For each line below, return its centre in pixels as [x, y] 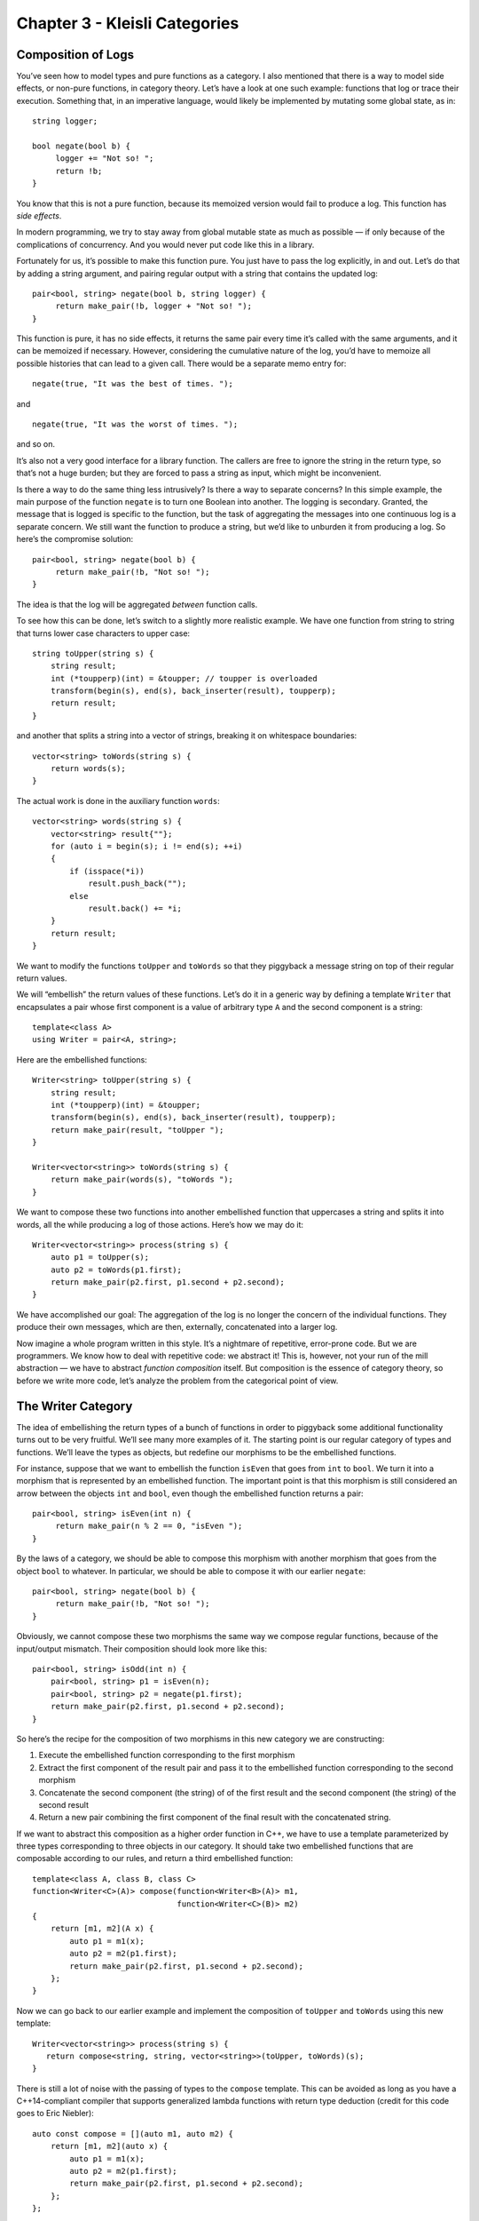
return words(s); [88, 769]
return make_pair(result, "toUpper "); [137, 1130]
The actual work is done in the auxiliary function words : [118, 800]
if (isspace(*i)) [107, 871]
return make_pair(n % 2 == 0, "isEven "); [149, 1526]
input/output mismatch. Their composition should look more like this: [142, 1649]
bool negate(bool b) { [82, 146]
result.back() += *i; [135, 908]
